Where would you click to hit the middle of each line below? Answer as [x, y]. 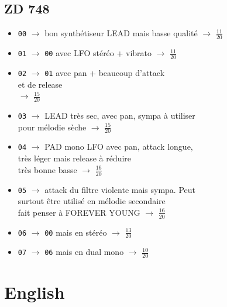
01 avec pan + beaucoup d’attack [105, 72]
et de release [40, 84]
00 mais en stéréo [76, 232]
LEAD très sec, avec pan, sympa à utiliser [120, 115]
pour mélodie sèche [52, 127]
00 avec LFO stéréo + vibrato [98, 53]
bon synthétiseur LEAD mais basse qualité [121, 33]
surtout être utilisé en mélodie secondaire [92, 201]
